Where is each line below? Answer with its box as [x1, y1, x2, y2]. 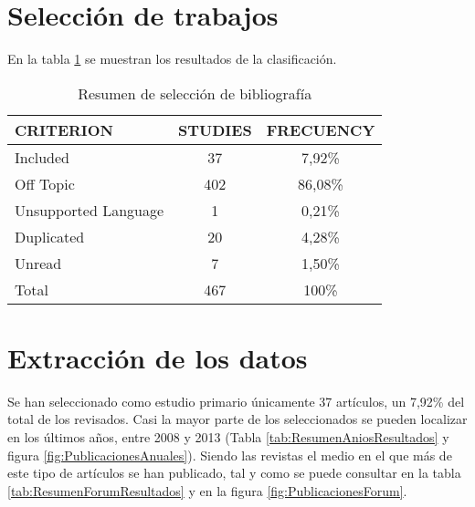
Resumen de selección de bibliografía [78, 82, 312, 104]
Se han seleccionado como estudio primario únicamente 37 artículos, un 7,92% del [7, 391, 465, 410]
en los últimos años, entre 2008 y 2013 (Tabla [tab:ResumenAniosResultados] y [7, 428, 449, 447]
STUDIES [178, 119, 252, 140]
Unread [15, 252, 62, 274]
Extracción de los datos [7, 338, 308, 376]
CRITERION [15, 119, 113, 140]
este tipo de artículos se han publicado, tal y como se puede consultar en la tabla [7, 463, 461, 482]
